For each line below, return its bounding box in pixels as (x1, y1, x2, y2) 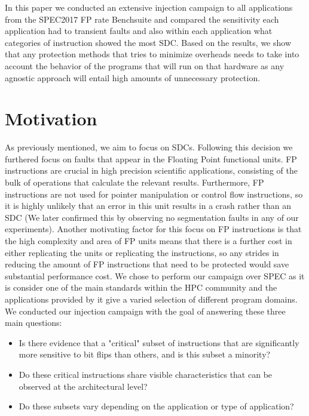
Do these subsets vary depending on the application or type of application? (19, 400, 294, 412)
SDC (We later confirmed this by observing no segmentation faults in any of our (5, 211, 299, 223)
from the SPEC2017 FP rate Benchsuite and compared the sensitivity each (5, 13, 279, 25)
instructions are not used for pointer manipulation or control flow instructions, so (5, 187, 303, 200)
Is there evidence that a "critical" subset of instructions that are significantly (19, 336, 299, 349)
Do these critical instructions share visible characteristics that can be (19, 368, 273, 380)
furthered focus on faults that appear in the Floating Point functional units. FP (5, 152, 297, 165)
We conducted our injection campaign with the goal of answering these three (5, 304, 286, 317)
